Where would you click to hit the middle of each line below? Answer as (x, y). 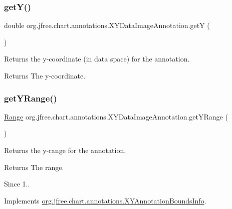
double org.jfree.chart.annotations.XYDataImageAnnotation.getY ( (107, 25)
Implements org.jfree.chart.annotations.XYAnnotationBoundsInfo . (105, 200)
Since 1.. (17, 184)
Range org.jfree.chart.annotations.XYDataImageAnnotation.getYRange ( (116, 116)
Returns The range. (34, 167)
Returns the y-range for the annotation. (65, 150)
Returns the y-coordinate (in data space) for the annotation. (97, 59)
